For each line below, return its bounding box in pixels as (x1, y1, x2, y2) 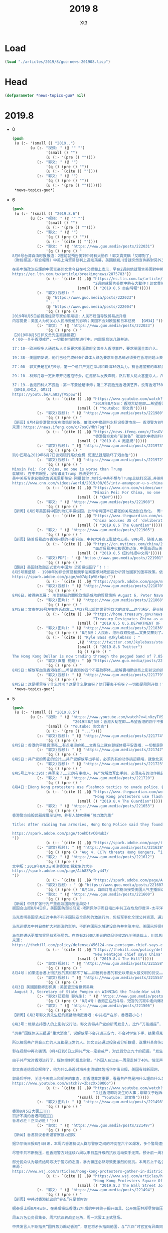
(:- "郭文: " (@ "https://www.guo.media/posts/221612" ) (37, 854, 155, 859)
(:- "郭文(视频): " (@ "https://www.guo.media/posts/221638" (37, 845, 164, 850)
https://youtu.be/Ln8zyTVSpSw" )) (12, 392, 82, 397)
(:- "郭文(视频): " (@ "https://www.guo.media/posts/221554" (37, 975, 164, 980)
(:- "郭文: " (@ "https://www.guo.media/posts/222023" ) (37, 323, 155, 328)
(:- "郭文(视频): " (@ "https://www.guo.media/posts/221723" (37, 762, 164, 767)
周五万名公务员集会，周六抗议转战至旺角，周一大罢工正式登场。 (12, 1215, 124, 1220)
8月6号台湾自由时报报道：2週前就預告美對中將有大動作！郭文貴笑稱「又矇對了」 (12, 253, 153, 258)
